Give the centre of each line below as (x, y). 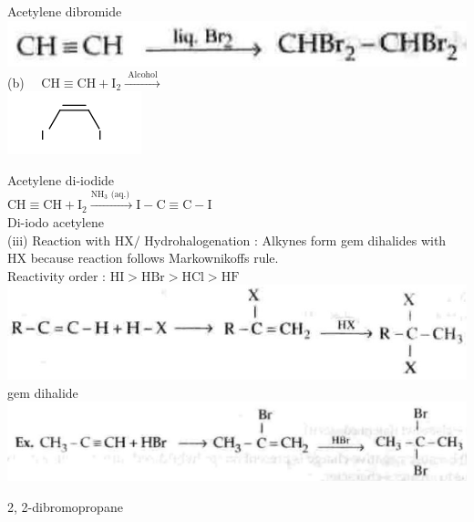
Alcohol (143, 75)
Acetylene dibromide (65, 11)
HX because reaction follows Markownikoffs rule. (143, 258)
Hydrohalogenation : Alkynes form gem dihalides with (295, 240)
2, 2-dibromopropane (65, 506)
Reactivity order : (57, 275)
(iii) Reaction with (59, 240)
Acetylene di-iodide (61, 179)
